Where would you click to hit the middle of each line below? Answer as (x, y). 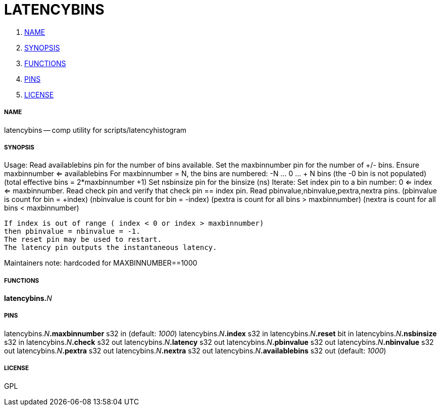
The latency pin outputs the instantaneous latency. (111, 248)
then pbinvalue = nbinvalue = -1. (72, 232)
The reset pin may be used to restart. (83, 240)
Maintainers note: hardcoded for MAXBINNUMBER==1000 (101, 263)
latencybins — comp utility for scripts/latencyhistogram (95, 130)
